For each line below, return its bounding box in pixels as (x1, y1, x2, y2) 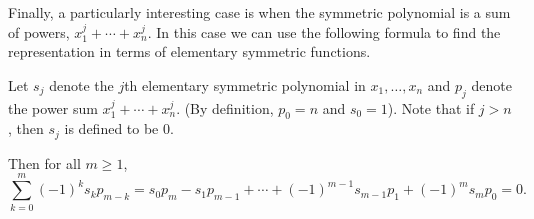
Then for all (8, 152, 81, 173)
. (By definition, (176, 97, 274, 118)
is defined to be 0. (64, 118, 174, 139)
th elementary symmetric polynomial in (124, 74, 366, 95)
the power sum (8, 97, 98, 118)
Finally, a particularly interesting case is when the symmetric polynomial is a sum (8, 2, 511, 22)
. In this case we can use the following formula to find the (147, 21, 501, 42)
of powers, (8, 21, 70, 42)
